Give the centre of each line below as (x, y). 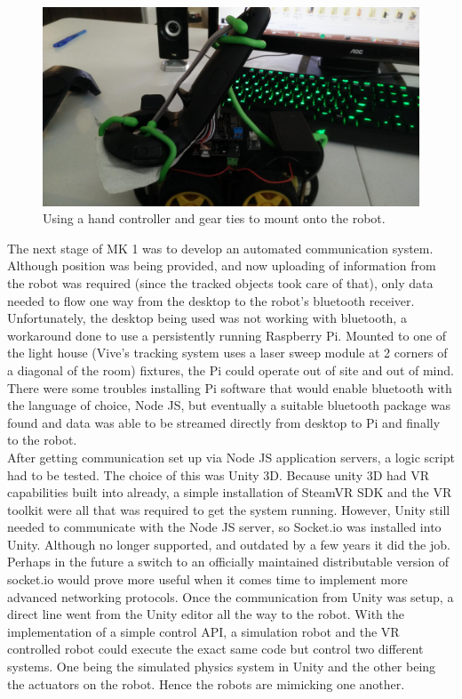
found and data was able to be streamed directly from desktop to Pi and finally (224, 422)
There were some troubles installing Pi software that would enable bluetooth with (230, 387)
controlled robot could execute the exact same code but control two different (215, 649)
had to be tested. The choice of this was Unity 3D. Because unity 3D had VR (219, 474)
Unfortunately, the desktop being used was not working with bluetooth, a (207, 318)
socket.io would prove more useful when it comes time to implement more (207, 579)
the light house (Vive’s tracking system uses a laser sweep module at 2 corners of (227, 353)
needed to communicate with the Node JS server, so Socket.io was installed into (224, 527)
